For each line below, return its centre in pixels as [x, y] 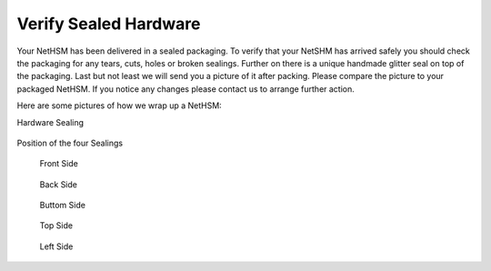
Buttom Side [63, 206]
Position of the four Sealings [70, 143]
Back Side [58, 184]
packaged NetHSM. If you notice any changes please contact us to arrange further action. [185, 89]
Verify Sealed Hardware [109, 24]
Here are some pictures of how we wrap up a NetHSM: [119, 105]
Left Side [56, 246]
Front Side [59, 164]
